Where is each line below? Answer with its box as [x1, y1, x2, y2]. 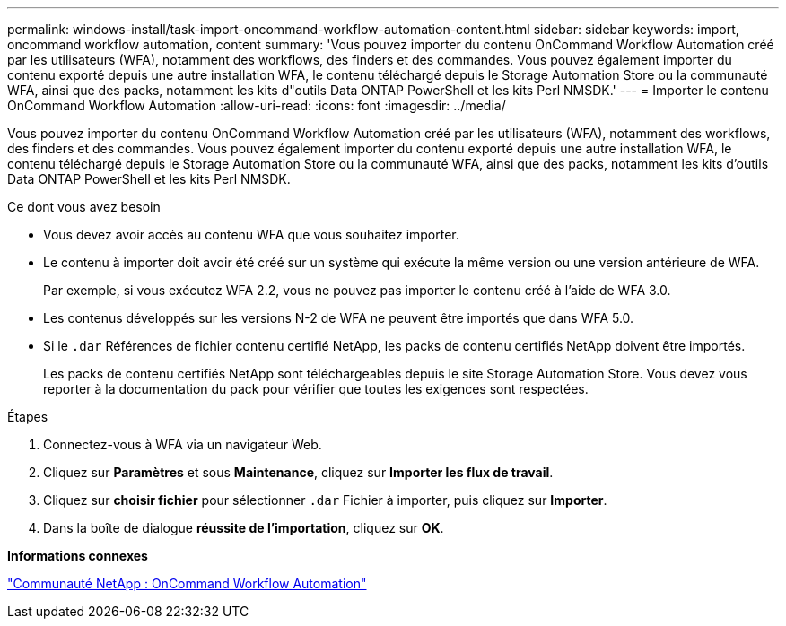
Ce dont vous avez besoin [7, 199, 161, 214]
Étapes [7, 409, 48, 424]
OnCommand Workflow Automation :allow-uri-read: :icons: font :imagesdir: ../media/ [7, 98, 506, 113]
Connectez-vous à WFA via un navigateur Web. [43, 437, 322, 452]
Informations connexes [7, 548, 148, 563]
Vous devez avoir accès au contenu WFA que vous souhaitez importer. [43, 227, 459, 242]
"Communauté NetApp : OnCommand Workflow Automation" [7, 576, 367, 591]
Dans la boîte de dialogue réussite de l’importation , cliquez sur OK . [43, 520, 444, 535]
